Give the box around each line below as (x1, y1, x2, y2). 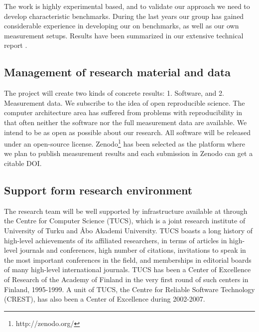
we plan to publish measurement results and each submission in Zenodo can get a (4, 148, 253, 159)
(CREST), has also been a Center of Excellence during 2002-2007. (4, 294, 205, 304)
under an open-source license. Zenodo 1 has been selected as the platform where (4, 137, 245, 149)
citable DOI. (4, 158, 42, 168)
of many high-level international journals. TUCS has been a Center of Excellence (4, 264, 251, 275)
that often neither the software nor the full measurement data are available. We (4, 117, 247, 127)
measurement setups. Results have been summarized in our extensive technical (4, 30, 244, 40)
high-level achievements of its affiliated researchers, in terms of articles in (4, 235, 227, 245)
